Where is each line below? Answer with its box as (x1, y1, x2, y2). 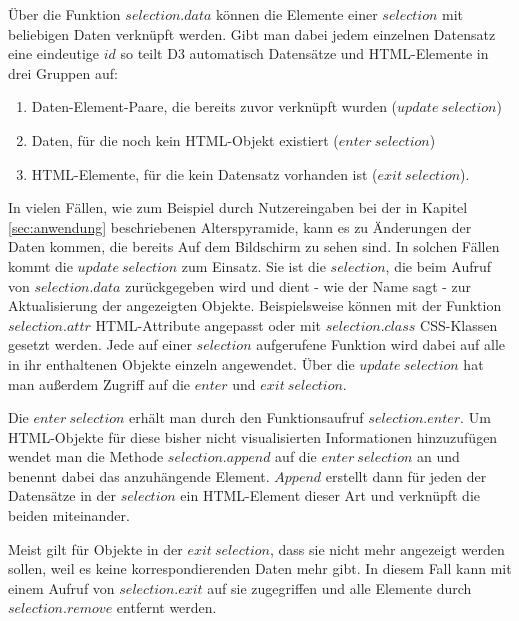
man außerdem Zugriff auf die (8, 373, 191, 394)
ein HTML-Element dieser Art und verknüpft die (180, 485, 481, 506)
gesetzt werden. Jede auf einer (8, 334, 192, 355)
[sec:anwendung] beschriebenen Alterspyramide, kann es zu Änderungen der (8, 216, 472, 237)
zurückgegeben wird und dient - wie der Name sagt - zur (125, 275, 472, 296)
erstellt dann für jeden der (325, 465, 487, 486)
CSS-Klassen (420, 314, 498, 335)
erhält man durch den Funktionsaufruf (129, 407, 364, 428)
